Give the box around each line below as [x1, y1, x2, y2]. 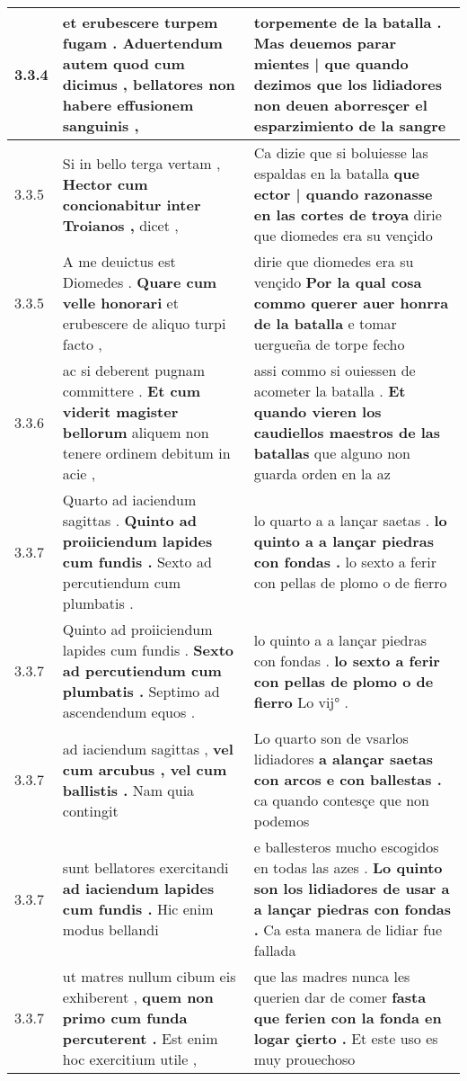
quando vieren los [253, 401, 382, 422]
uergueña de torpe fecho [253, 334, 405, 354]
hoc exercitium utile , [62, 1049, 198, 1069]
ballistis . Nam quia [62, 779, 195, 800]
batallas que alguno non [253, 442, 410, 463]
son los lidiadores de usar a [253, 878, 450, 898]
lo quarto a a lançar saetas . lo [253, 510, 447, 531]
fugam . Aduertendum [62, 32, 223, 53]
